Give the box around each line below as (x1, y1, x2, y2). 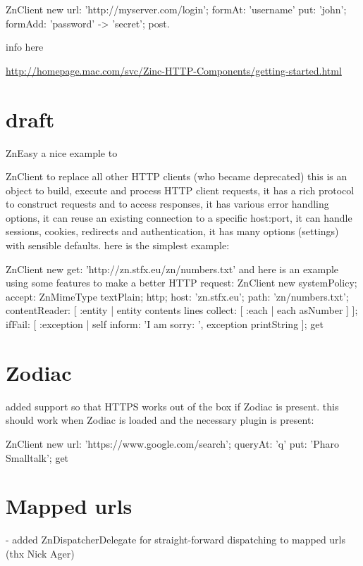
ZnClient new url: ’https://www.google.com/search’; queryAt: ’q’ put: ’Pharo (6, 436, 340, 451)
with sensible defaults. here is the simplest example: (6, 238, 230, 253)
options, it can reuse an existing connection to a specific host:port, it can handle (6, 210, 352, 225)
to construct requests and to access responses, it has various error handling (6, 196, 329, 211)
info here (6, 39, 44, 54)
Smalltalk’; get (6, 450, 69, 465)
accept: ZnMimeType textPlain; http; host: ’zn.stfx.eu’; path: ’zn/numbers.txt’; (6, 289, 349, 303)
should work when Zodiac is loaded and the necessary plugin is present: (6, 413, 314, 427)
